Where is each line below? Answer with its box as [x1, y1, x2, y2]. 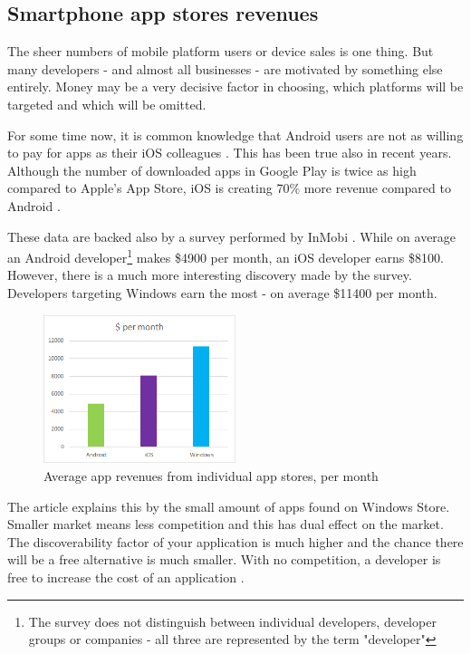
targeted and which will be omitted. [7, 94, 207, 113]
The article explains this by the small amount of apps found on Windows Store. [7, 496, 450, 515]
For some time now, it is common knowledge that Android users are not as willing [7, 125, 464, 144]
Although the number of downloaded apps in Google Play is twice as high [7, 160, 417, 179]
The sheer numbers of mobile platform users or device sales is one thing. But [7, 42, 434, 61]
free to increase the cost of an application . [7, 567, 245, 586]
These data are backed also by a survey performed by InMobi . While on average [7, 226, 457, 245]
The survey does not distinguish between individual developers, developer [28, 611, 437, 630]
